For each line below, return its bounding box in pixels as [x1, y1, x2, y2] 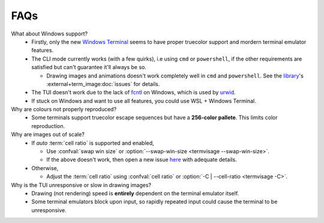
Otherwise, [31, 164, 59, 171]
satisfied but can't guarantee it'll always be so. [31, 64, 146, 71]
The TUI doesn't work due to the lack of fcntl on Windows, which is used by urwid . [31, 89, 236, 96]
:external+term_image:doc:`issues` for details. [46, 80, 160, 87]
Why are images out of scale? [11, 131, 85, 138]
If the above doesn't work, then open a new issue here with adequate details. [46, 156, 237, 163]
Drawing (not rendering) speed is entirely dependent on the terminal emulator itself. [31, 189, 239, 197]
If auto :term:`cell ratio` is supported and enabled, [31, 139, 154, 147]
